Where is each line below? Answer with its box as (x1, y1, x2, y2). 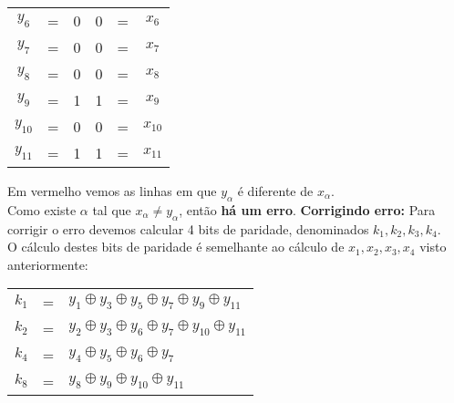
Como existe (7, 200, 77, 219)
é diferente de (237, 181, 314, 200)
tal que (92, 200, 131, 219)
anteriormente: (7, 254, 88, 274)
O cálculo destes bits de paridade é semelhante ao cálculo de (7, 237, 345, 256)
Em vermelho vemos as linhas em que (7, 181, 217, 200)
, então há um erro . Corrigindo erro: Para (179, 200, 436, 219)
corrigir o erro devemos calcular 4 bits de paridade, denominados (7, 219, 369, 238)
